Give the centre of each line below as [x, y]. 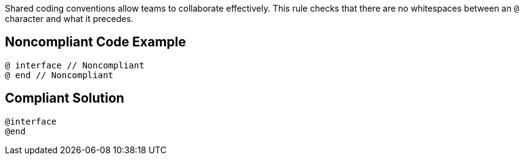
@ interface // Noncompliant [75, 65]
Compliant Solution [65, 98]
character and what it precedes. [69, 19]
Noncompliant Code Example [95, 42]
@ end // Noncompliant [59, 75]
